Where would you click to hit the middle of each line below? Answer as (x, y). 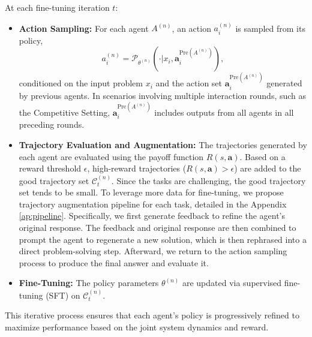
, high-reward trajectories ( (137, 168)
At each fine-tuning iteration (57, 7)
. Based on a (262, 156)
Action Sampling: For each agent (84, 28)
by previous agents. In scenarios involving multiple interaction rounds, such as (163, 95)
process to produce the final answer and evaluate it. (114, 262)
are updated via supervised (232, 283)
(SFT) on (63, 295)
